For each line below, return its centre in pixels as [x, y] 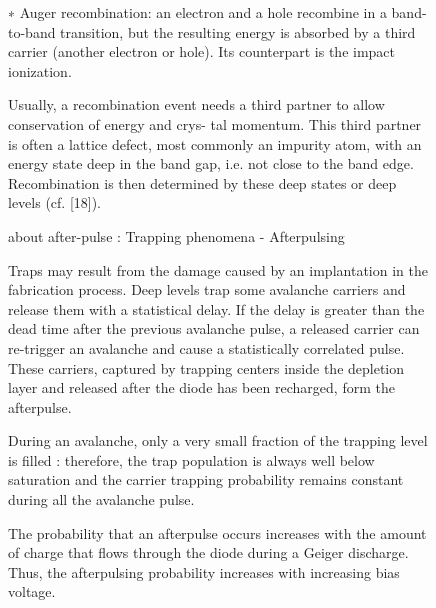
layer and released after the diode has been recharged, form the [201, 387]
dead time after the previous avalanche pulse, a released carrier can [214, 328]
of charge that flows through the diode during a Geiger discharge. [208, 552]
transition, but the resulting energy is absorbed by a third [238, 31]
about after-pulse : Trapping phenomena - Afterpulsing [176, 235]
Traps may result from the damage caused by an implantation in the [218, 269]
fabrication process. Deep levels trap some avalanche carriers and [207, 289]
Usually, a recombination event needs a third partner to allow [196, 104]
